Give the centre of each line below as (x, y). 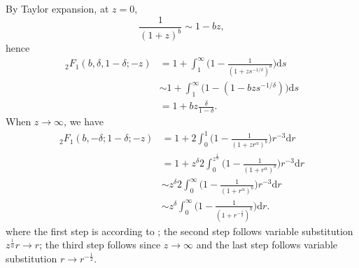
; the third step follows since (100, 245)
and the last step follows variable (267, 245)
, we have (84, 121)
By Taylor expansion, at (57, 8)
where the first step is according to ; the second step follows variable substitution (179, 231)
